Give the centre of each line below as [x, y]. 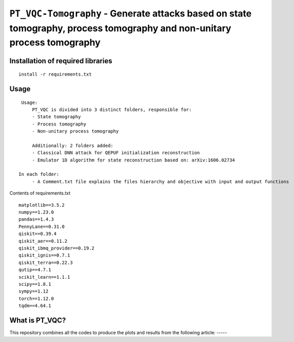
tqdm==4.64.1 [35, 306]
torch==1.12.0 [36, 299]
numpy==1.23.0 [36, 212]
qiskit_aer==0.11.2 [43, 241]
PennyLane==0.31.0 [42, 227]
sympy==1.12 [34, 291]
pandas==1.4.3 [36, 219]
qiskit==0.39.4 [38, 234]
